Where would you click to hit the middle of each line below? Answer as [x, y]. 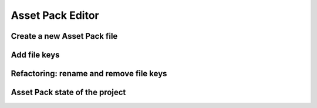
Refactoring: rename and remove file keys [89, 74]
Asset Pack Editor [55, 15]
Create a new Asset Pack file [64, 36]
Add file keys [35, 55]
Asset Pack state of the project [68, 92]
